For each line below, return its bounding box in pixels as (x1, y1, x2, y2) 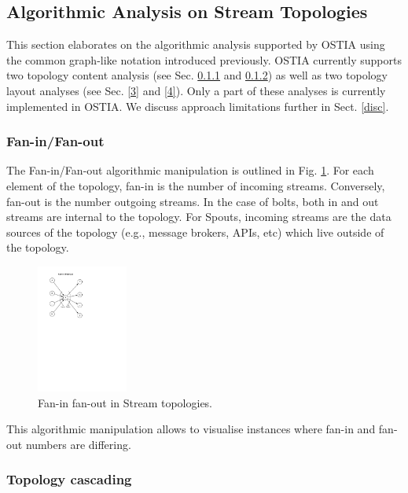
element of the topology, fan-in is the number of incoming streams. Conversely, (6, 177, 385, 193)
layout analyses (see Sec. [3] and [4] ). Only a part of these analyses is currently (6, 82, 386, 98)
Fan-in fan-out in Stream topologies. (38, 394, 213, 410)
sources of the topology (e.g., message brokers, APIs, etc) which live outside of (6, 223, 384, 240)
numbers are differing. (25, 436, 131, 452)
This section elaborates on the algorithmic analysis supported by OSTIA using (6, 36, 385, 53)
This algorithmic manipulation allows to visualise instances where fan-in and (6, 421, 376, 437)
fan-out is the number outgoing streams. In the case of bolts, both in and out (6, 193, 379, 209)
